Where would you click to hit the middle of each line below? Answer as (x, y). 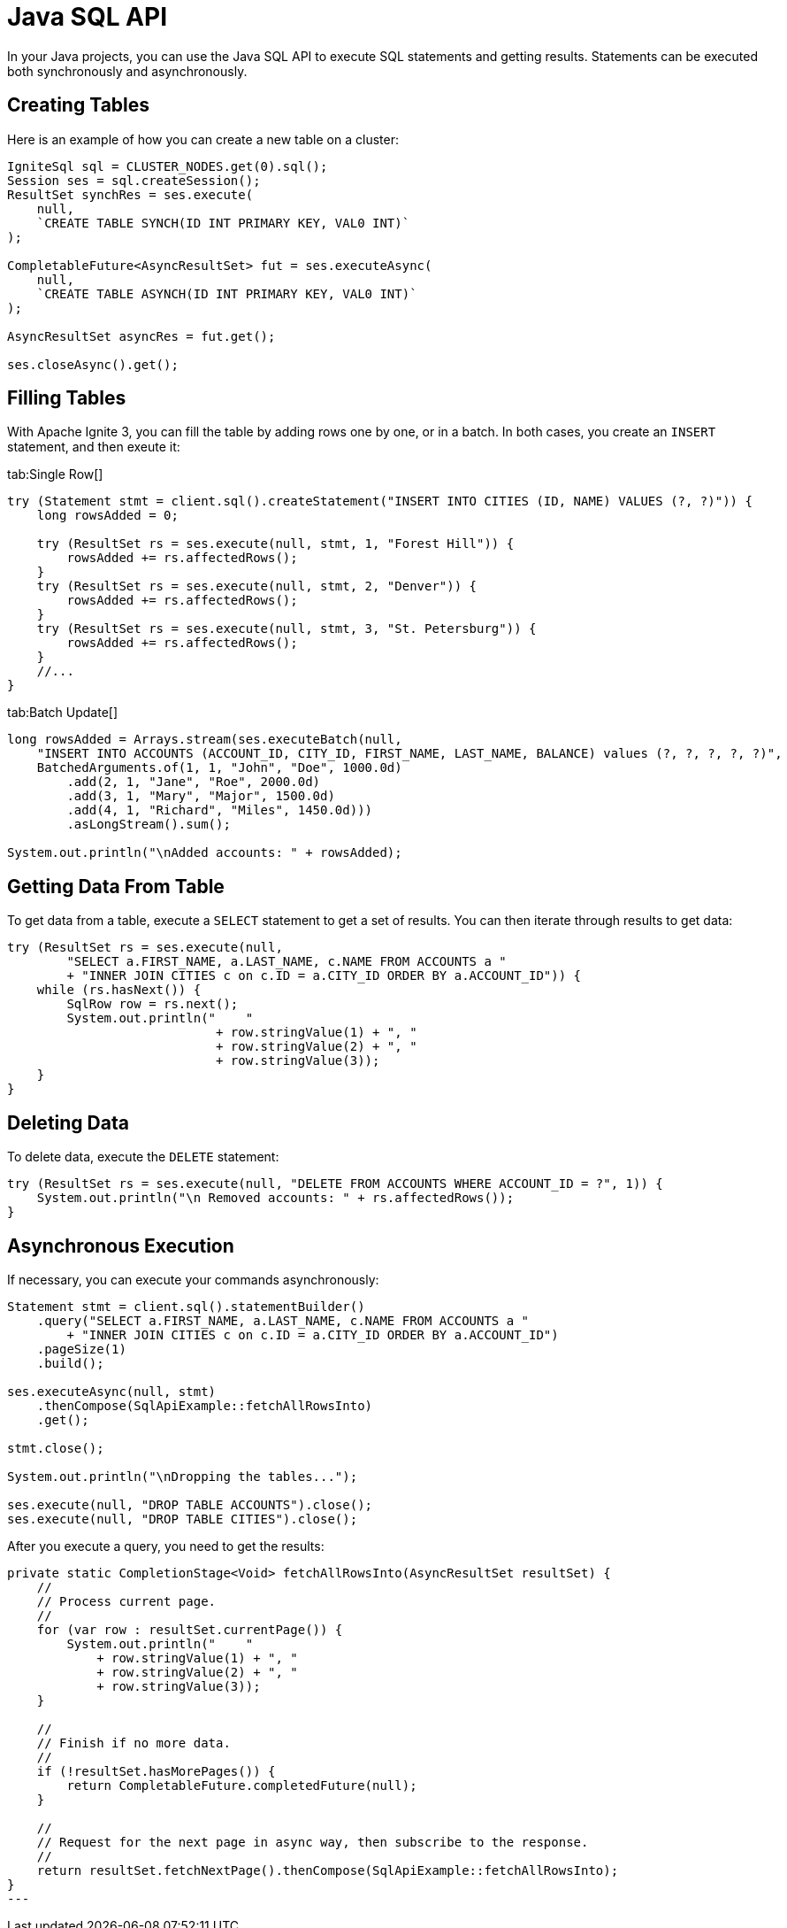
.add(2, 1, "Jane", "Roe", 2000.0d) (194, 782)
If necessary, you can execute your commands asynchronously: (193, 1279)
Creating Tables (79, 105)
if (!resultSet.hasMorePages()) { (156, 1771)
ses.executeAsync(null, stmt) (112, 1391)
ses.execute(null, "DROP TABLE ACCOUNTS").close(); (190, 1504)
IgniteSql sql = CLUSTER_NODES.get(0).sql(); (168, 166)
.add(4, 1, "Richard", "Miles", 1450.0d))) (220, 810)
